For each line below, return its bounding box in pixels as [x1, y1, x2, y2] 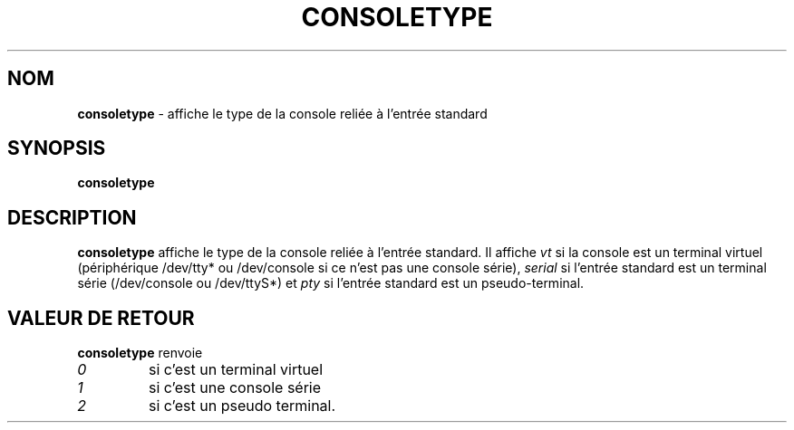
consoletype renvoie [77, 345, 203, 361]
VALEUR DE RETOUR [7, 306, 195, 330]
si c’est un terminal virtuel [148, 360, 324, 379]
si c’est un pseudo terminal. [148, 397, 336, 416]
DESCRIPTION [7, 205, 137, 229]
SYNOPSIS [7, 137, 106, 160]
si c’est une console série [148, 378, 322, 397]
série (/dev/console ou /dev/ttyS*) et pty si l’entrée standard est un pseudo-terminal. [77, 275, 585, 291]
